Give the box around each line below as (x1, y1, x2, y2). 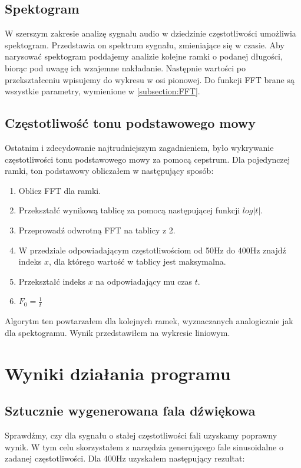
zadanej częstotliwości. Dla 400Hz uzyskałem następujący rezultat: (5, 452, 245, 464)
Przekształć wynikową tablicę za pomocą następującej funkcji (18, 204, 240, 216)
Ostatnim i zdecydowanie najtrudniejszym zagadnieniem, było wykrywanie (5, 141, 274, 153)
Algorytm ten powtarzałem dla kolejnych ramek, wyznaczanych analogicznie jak (5, 315, 293, 327)
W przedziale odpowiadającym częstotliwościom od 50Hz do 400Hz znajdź (18, 243, 286, 256)
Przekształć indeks (18, 275, 85, 287)
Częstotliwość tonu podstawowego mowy (5, 114, 256, 132)
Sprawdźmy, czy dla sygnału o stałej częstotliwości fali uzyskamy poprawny (5, 429, 277, 441)
